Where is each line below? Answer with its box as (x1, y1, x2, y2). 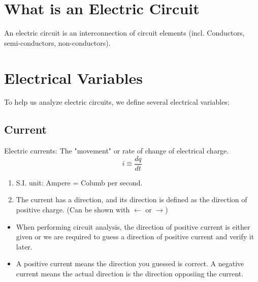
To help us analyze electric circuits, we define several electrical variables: (4, 97, 230, 107)
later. (16, 241, 33, 252)
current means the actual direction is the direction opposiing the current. (16, 268, 244, 279)
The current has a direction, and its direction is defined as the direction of (16, 194, 247, 205)
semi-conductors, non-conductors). (4, 37, 111, 48)
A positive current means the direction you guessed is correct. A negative (16, 258, 244, 269)
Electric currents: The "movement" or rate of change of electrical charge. (4, 145, 229, 156)
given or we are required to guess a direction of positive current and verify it (16, 231, 254, 242)
